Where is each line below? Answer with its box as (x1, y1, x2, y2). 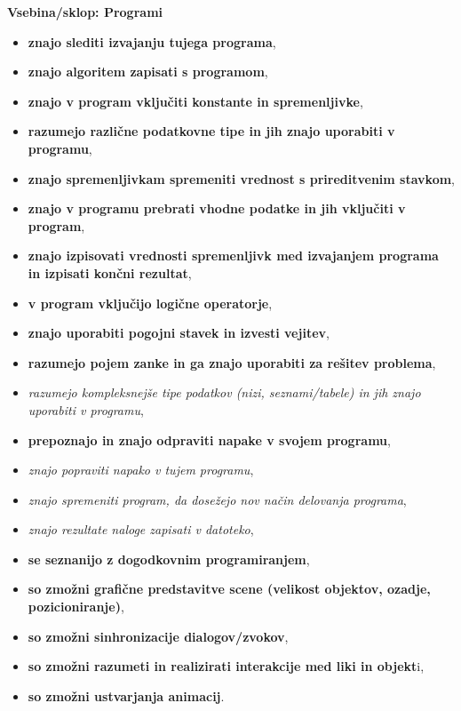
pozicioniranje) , (28, 597, 124, 616)
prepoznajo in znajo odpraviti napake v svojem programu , (28, 430, 391, 449)
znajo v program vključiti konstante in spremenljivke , (28, 92, 363, 110)
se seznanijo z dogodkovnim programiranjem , (28, 549, 310, 568)
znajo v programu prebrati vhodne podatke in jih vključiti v (28, 199, 406, 218)
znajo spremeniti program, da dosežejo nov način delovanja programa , (28, 490, 407, 508)
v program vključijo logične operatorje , (28, 293, 273, 312)
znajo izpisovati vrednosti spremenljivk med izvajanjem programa (28, 246, 439, 265)
